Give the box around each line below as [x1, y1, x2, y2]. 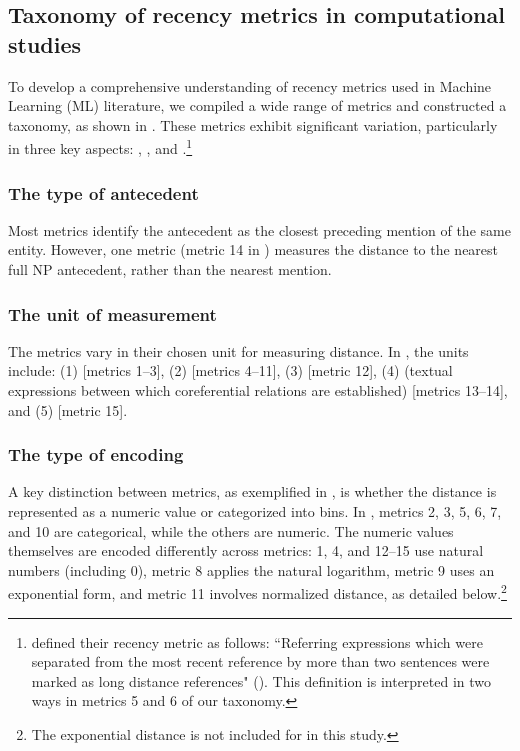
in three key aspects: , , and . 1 [8, 135, 193, 159]
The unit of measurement [8, 301, 217, 326]
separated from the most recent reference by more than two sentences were [31, 651, 490, 672]
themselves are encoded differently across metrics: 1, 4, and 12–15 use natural [8, 540, 484, 561]
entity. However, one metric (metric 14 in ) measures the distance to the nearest [8, 239, 499, 260]
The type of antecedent [8, 180, 199, 205]
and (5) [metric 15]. [8, 399, 128, 420]
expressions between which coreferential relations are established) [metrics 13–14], [8, 380, 508, 401]
